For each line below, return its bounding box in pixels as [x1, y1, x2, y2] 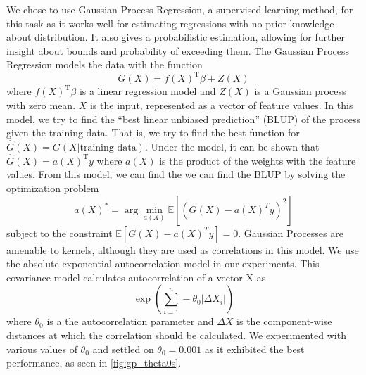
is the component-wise [236, 314, 332, 329]
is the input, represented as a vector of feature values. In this [89, 98, 353, 113]
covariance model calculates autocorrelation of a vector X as [6, 269, 266, 284]
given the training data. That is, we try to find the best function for [6, 125, 300, 140]
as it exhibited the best [204, 341, 305, 356]
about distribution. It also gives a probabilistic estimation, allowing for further [6, 30, 345, 44]
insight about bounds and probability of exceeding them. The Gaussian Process [6, 43, 349, 58]
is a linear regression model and [79, 84, 216, 98]
